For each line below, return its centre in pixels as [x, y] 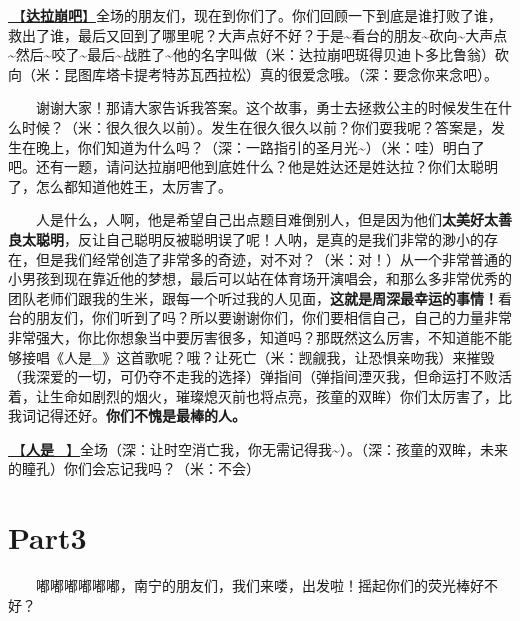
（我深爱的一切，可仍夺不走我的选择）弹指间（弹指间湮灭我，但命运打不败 [253, 376]
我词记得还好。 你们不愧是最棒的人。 [127, 415]
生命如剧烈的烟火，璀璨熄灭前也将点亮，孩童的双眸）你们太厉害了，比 [280, 395]
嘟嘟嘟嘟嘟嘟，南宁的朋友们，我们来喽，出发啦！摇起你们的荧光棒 [253, 585]
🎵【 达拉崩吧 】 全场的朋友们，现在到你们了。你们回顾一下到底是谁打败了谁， [255, 15]
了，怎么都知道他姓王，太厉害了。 [120, 185]
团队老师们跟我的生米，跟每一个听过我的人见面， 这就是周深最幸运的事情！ [253, 297]
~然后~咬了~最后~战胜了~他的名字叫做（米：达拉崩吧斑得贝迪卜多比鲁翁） [251, 54]
